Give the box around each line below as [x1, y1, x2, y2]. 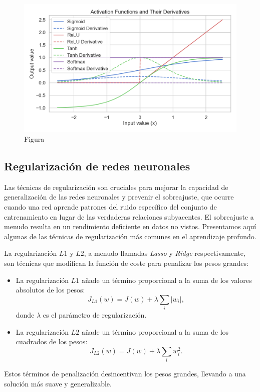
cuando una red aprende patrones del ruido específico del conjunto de [4, 201, 217, 212]
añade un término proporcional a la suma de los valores [81, 274, 252, 285]
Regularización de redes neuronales [4, 158, 190, 173]
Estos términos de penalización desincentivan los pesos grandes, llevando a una [4, 368, 246, 379]
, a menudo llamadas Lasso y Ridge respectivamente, [84, 248, 245, 258]
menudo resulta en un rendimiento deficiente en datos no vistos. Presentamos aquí [4, 221, 256, 232]
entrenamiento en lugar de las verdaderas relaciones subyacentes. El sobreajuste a [4, 211, 254, 222]
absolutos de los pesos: [16, 284, 85, 295]
